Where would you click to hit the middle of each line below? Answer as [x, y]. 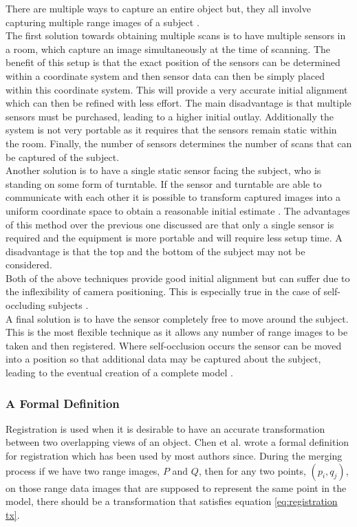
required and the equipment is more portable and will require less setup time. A [174, 238]
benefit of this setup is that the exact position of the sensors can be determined [173, 62]
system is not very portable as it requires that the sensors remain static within [171, 130]
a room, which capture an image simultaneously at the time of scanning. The [168, 49]
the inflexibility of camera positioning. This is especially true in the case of [163, 291]
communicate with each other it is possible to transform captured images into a [173, 197]
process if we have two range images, [83, 470]
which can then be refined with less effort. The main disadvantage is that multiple [178, 103]
